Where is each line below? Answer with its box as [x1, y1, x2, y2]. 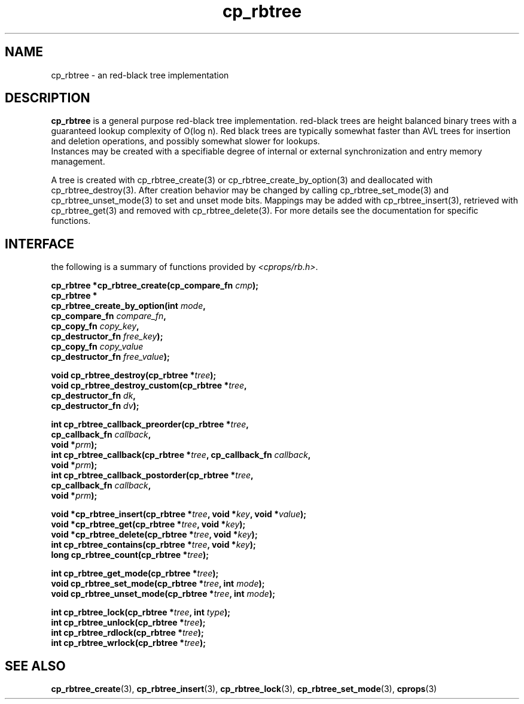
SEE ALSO [5, 658, 66, 673]
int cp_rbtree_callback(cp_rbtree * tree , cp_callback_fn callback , [51, 450, 311, 460]
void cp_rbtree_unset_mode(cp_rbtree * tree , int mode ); [51, 588, 275, 599]
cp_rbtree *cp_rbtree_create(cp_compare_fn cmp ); [51, 280, 259, 291]
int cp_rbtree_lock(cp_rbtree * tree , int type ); [51, 607, 231, 618]
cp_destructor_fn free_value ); [51, 351, 170, 362]
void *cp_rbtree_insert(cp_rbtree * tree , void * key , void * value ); [51, 509, 307, 520]
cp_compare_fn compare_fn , [51, 311, 166, 321]
